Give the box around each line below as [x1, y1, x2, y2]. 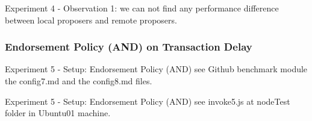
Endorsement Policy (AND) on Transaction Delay [5, 39, 252, 54]
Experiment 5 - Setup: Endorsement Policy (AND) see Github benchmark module [5, 63, 308, 75]
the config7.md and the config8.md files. [5, 75, 152, 87]
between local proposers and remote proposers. [5, 13, 177, 26]
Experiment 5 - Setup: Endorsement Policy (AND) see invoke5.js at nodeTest [5, 95, 290, 107]
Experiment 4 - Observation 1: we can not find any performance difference [5, 2, 279, 14]
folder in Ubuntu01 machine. [5, 107, 111, 119]
